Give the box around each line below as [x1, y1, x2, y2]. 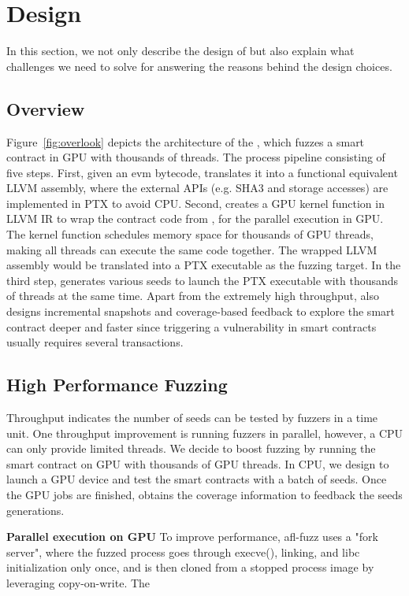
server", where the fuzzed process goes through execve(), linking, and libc [6, 543, 360, 560]
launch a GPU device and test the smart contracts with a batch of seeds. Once [6, 471, 387, 487]
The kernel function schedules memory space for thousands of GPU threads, [6, 226, 374, 242]
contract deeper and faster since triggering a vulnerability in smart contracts [6, 318, 377, 335]
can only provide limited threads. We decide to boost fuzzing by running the [6, 440, 376, 457]
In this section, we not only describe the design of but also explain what [6, 43, 355, 59]
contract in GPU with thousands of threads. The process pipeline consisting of [6, 149, 385, 165]
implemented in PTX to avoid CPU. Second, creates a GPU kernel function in [6, 194, 385, 211]
